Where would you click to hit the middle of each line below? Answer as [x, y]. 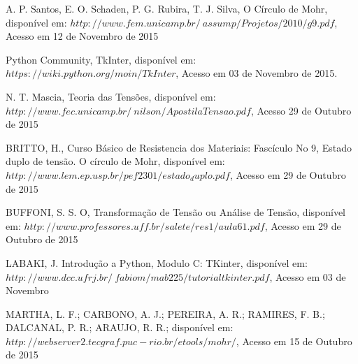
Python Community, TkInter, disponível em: [101, 59]
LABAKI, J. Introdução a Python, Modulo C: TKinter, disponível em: [157, 262]
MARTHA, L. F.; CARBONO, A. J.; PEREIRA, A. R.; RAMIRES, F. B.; [165, 313]
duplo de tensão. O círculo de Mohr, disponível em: [115, 161]
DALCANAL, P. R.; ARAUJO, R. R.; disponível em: [120, 327]
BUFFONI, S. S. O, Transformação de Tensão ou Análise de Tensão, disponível [176, 212]
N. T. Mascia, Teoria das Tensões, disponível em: [111, 96]
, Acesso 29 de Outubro [301, 110]
